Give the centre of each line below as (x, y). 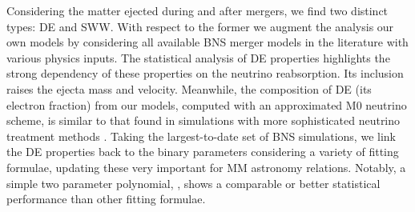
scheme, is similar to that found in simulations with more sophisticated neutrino (203, 120)
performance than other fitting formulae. (106, 199)
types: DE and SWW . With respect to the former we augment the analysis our (200, 26)
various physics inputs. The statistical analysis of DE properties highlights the (198, 57)
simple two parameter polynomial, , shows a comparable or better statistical (193, 183)
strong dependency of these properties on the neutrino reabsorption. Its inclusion (205, 73)
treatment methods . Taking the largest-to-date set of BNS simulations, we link (201, 136)
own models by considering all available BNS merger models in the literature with (207, 42)
